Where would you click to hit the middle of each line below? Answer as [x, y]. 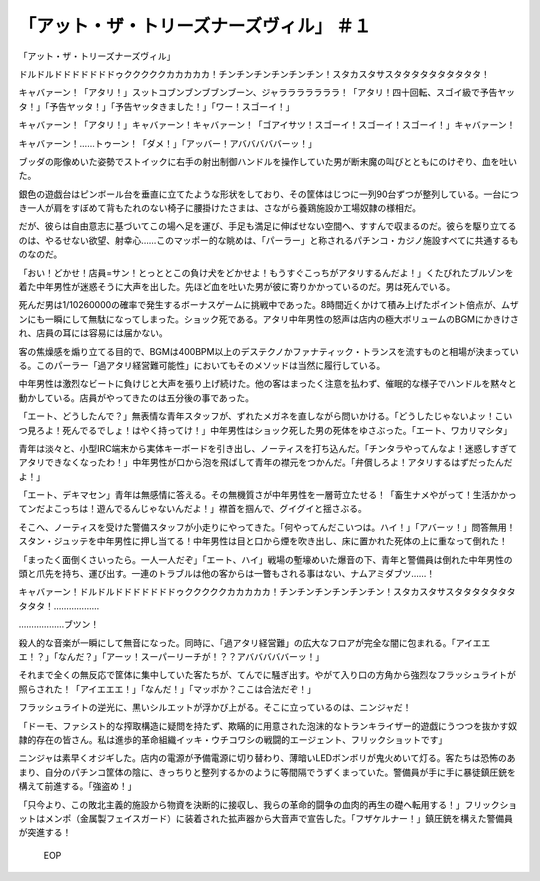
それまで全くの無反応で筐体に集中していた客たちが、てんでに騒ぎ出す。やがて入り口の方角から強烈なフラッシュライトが [267, 675]
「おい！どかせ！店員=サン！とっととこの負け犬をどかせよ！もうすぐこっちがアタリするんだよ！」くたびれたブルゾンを [266, 272]
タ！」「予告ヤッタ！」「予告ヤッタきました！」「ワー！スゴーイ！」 [156, 106]
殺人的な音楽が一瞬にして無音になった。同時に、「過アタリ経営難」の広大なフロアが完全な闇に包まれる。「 [237, 642]
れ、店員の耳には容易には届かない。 [93, 333]
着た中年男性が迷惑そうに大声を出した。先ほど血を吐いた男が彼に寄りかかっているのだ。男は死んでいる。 [237, 287]
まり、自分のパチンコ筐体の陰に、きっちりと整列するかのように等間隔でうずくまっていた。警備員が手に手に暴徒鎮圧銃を [267, 772]
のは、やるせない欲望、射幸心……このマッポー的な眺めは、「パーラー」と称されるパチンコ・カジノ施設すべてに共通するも [268, 240]
